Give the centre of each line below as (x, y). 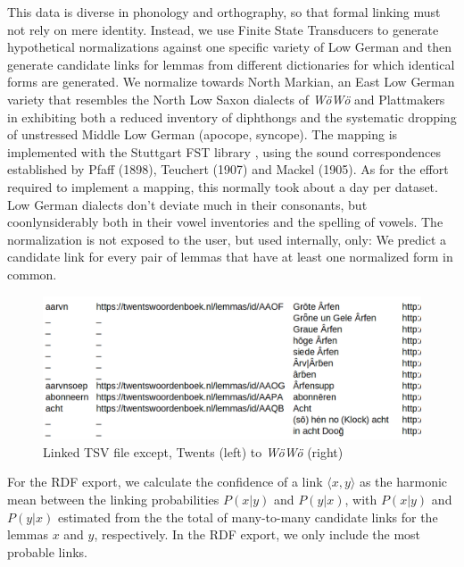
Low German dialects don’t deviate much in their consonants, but (187, 204)
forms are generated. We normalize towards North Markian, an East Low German (231, 82)
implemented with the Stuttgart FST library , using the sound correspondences (224, 151)
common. (32, 274)
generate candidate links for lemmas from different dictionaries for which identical (231, 64)
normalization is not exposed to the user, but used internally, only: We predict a (227, 239)
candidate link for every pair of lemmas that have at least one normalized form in (230, 257)
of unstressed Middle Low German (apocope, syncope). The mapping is (203, 134)
